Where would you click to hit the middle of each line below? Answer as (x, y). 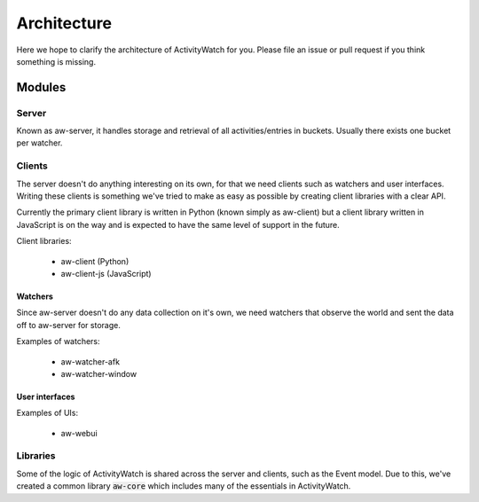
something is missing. (56, 61)
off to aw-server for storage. (69, 325)
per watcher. (39, 143)
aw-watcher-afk (90, 361)
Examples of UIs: (47, 413)
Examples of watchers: (59, 341)
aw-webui (79, 433)
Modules (41, 87)
